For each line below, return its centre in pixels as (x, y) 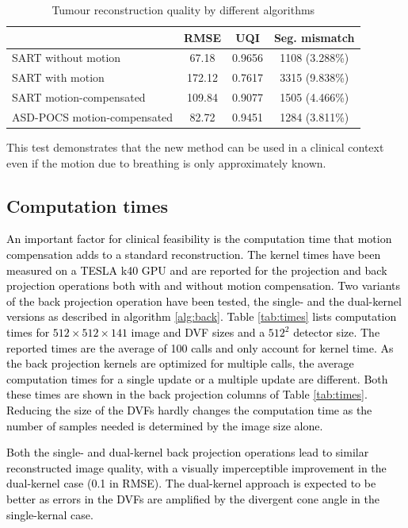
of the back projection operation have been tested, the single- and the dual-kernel (204, 301)
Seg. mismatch (314, 37)
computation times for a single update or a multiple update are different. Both (197, 378)
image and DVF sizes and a (198, 332)
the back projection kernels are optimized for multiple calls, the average (180, 363)
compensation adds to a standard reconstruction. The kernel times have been (194, 254)
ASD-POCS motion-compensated (93, 116)
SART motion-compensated (79, 97)
